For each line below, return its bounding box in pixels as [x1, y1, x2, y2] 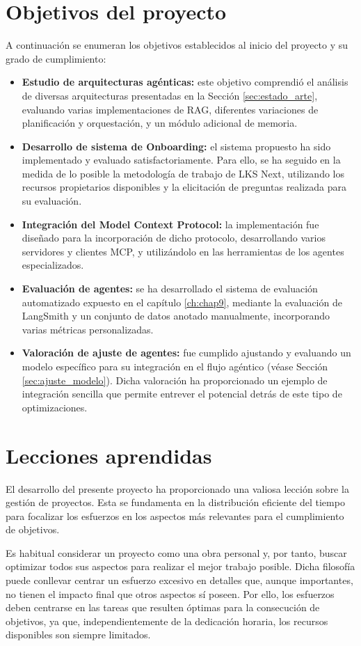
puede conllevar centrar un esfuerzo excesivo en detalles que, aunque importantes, [6, 573, 353, 588]
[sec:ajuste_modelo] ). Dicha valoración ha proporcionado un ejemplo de [22, 372, 328, 387]
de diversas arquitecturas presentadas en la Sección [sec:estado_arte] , [22, 88, 318, 102]
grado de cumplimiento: [6, 51, 106, 65]
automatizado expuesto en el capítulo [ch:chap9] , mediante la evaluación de [22, 294, 342, 309]
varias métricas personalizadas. [22, 322, 154, 336]
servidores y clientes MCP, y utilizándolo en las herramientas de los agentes [22, 244, 344, 258]
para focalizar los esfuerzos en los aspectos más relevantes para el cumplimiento [6, 508, 344, 523]
